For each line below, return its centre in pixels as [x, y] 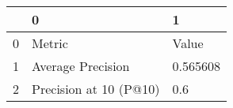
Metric [50, 43]
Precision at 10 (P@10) [96, 89]
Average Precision [81, 66]
